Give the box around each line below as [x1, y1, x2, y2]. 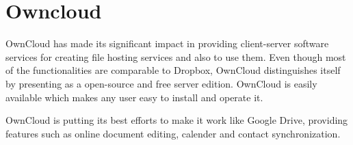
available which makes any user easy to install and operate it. [5, 90, 263, 104]
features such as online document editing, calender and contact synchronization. [5, 126, 341, 140]
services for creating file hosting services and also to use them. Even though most [5, 49, 346, 64]
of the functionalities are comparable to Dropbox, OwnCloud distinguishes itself [5, 63, 341, 77]
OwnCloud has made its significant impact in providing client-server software [5, 36, 329, 51]
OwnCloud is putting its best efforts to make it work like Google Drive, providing [5, 113, 348, 127]
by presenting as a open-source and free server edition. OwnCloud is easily [5, 76, 317, 90]
